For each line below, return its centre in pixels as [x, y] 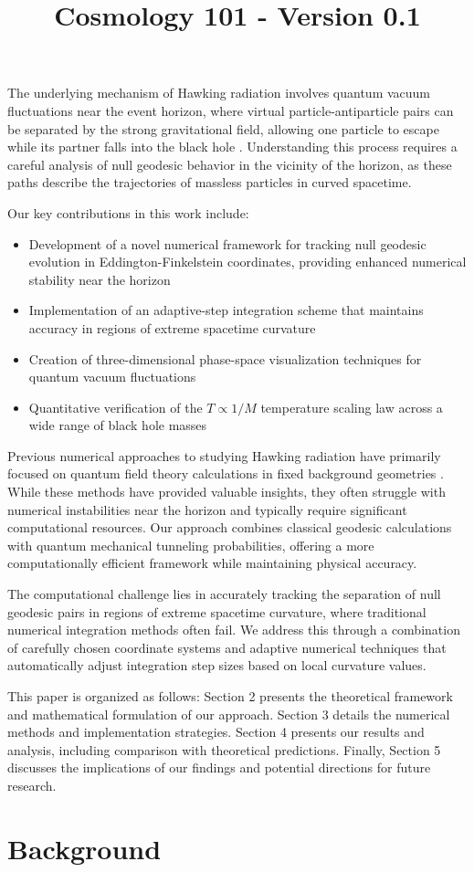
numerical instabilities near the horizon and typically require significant [207, 509]
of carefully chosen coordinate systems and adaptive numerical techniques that [227, 647]
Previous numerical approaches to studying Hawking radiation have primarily [224, 455]
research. [32, 785]
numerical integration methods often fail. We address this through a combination [234, 630]
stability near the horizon [100, 279]
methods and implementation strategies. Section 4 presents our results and [216, 732]
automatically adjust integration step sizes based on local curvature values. [217, 665]
